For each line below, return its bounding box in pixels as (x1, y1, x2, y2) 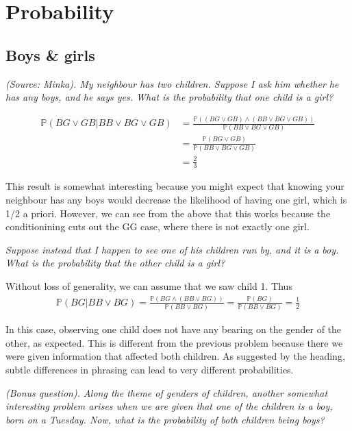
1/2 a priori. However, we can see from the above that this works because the (5, 206, 331, 220)
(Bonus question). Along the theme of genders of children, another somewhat (5, 385, 328, 399)
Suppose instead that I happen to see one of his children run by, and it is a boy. (5, 242, 339, 256)
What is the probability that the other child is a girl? (5, 256, 225, 270)
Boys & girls (5, 44, 95, 65)
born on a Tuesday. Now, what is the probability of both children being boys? (5, 412, 325, 426)
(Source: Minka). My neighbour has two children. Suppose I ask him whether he (5, 76, 339, 90)
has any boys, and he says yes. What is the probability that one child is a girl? (5, 90, 334, 104)
